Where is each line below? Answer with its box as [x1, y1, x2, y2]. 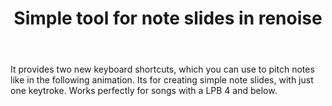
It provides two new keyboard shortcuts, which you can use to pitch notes [10, 63, 315, 76]
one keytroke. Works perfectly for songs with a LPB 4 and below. [10, 85, 278, 97]
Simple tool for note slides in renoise [13, 7, 323, 30]
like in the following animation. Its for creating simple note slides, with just [10, 74, 314, 86]
